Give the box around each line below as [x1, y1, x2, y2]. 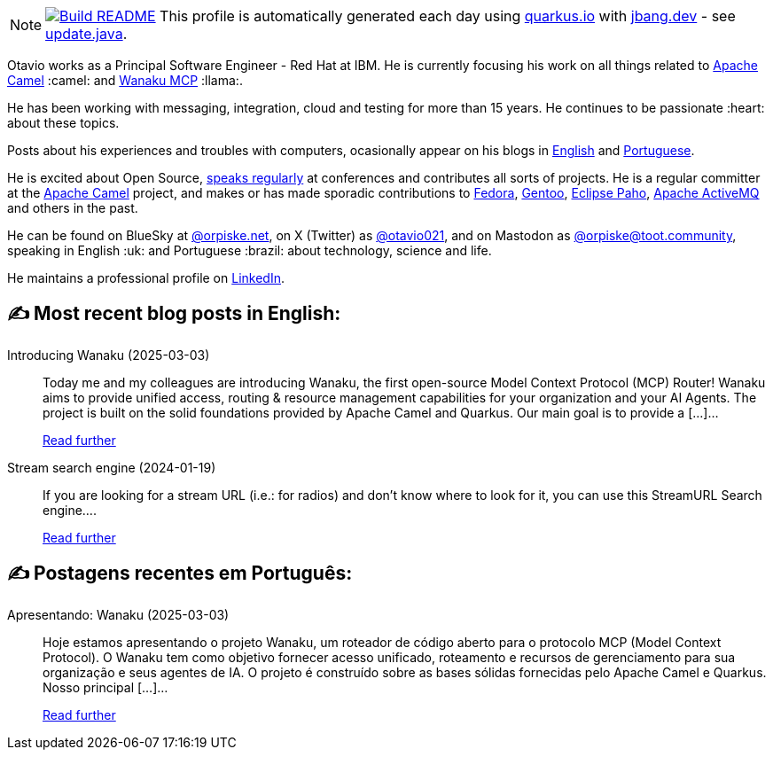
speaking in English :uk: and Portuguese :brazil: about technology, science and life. [7, 243, 492, 258]
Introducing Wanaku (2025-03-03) [7, 347, 210, 363]
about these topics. [7, 115, 120, 130]
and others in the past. [7, 200, 138, 215]
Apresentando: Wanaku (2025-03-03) [7, 606, 230, 622]
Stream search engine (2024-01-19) [7, 459, 216, 475]
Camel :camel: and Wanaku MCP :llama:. [7, 73, 243, 88]
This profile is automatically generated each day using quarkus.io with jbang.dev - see [160, 7, 736, 25]
